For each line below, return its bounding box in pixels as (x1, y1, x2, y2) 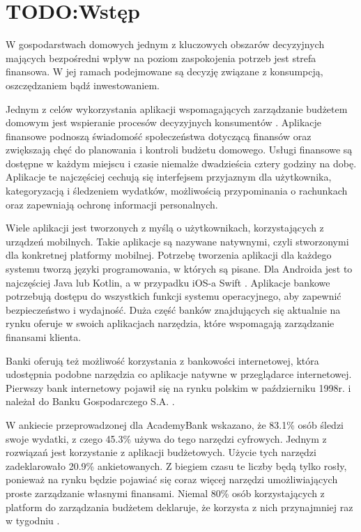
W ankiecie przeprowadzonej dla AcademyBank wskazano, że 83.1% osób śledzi (6, 417, 344, 432)
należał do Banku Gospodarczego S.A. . (6, 394, 175, 409)
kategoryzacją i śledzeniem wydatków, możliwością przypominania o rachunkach (6, 183, 348, 198)
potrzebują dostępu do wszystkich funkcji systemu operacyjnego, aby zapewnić (6, 289, 341, 303)
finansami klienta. (6, 330, 82, 344)
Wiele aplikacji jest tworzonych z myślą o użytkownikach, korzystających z (6, 220, 324, 235)
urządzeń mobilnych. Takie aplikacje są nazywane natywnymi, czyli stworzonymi (6, 234, 349, 248)
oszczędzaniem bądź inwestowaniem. (6, 77, 160, 92)
